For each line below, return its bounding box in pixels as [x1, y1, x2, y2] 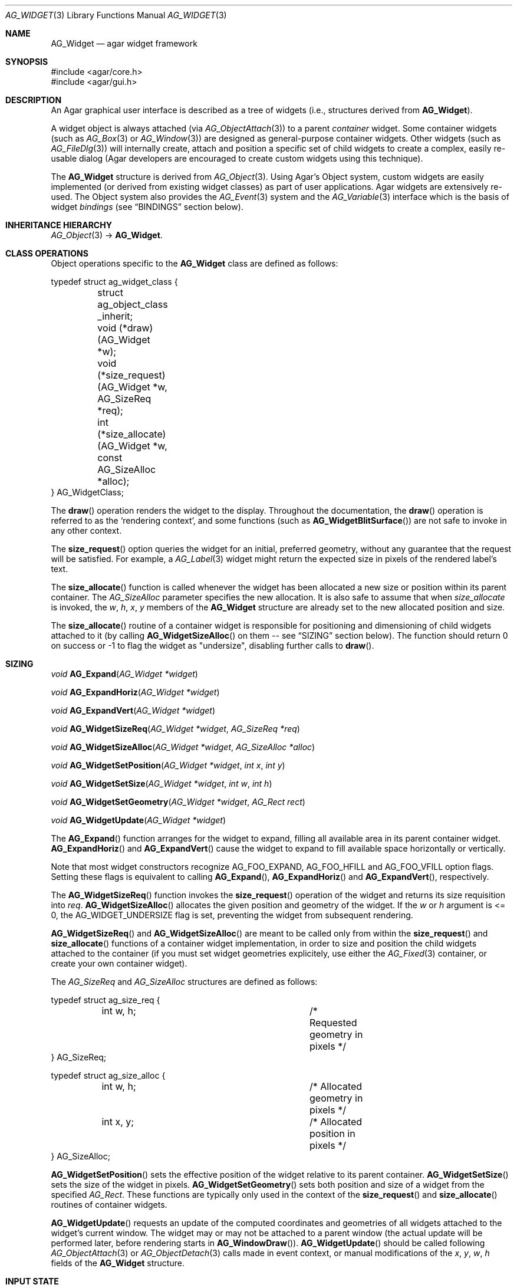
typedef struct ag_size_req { [51, 995, 160, 1005]
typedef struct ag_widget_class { [51, 277, 178, 287]
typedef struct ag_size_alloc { [51, 1070, 166, 1080]
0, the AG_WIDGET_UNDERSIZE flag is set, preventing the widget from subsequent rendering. [51, 910, 413, 920]
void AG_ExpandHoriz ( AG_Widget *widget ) [51, 687, 220, 697]
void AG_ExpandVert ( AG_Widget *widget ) [51, 705, 215, 715]
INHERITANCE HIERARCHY [5, 220, 112, 230]
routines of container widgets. [51, 1200, 167, 1210]
